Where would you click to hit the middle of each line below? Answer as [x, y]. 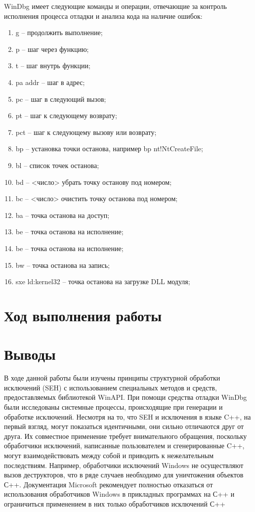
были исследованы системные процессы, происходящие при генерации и [113, 406]
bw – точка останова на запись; [63, 265]
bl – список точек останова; [57, 165]
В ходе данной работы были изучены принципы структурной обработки [112, 378]
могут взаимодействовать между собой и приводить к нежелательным [109, 455]
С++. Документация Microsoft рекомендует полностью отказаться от [108, 484]
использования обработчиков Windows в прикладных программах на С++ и [119, 494]
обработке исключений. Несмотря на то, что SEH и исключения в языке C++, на [127, 416]
